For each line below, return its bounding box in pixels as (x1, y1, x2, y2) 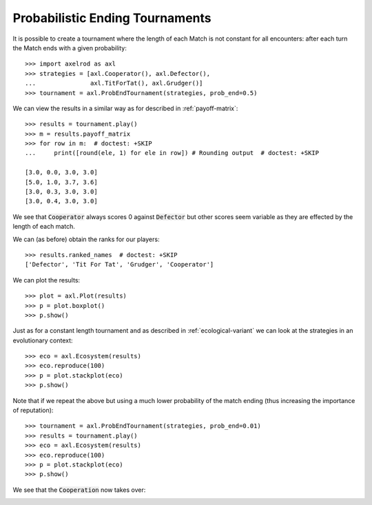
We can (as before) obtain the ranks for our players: (12, 235, 160, 243)
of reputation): (12, 406, 54, 415)
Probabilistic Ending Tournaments (12, 10, 211, 25)
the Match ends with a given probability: (12, 43, 127, 52)
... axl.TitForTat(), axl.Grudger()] (25, 79, 203, 87)
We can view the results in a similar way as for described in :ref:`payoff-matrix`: (12, 104, 238, 112)
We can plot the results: (12, 276, 81, 284)
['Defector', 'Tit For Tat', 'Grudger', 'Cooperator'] (25, 260, 214, 269)
